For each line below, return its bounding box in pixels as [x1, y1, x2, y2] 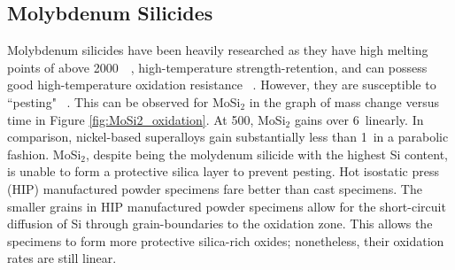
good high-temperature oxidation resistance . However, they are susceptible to [7, 75, 436, 94]
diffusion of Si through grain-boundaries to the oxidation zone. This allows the [7, 214, 433, 233]
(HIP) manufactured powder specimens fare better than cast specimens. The [7, 179, 422, 197]
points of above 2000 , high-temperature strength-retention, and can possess [7, 58, 428, 76]
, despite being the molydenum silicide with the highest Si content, [86, 144, 448, 163]
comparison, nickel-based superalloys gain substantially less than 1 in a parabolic [7, 127, 449, 146]
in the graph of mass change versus [249, 92, 440, 111]
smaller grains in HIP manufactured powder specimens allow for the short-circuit [7, 197, 446, 215]
